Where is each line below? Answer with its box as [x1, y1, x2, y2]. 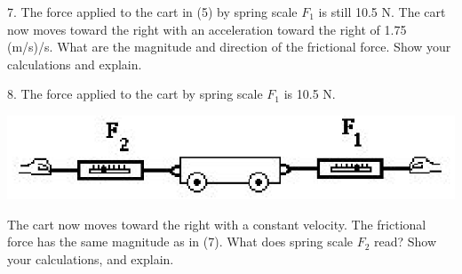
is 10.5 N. [283, 85, 336, 103]
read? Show [374, 232, 437, 251]
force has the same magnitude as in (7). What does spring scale [7, 232, 354, 251]
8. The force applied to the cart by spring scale [7, 85, 263, 103]
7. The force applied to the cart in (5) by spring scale [7, 3, 298, 20]
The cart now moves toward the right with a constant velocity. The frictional [7, 214, 426, 233]
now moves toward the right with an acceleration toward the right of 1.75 [7, 20, 407, 38]
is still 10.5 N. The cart [318, 3, 446, 20]
